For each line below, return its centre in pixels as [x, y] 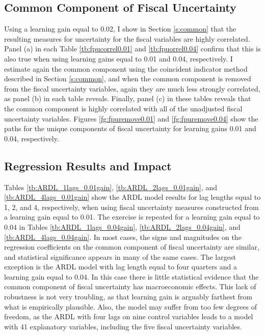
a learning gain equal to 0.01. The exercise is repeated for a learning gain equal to [132, 217]
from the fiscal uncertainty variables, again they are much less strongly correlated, [132, 88]
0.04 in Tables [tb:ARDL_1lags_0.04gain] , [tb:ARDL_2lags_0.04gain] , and [122, 226]
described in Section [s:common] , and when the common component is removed [128, 79]
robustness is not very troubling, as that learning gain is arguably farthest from [128, 297]
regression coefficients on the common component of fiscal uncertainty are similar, [132, 247]
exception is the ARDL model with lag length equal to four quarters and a [121, 267]
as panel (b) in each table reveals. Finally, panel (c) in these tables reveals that [128, 98]
